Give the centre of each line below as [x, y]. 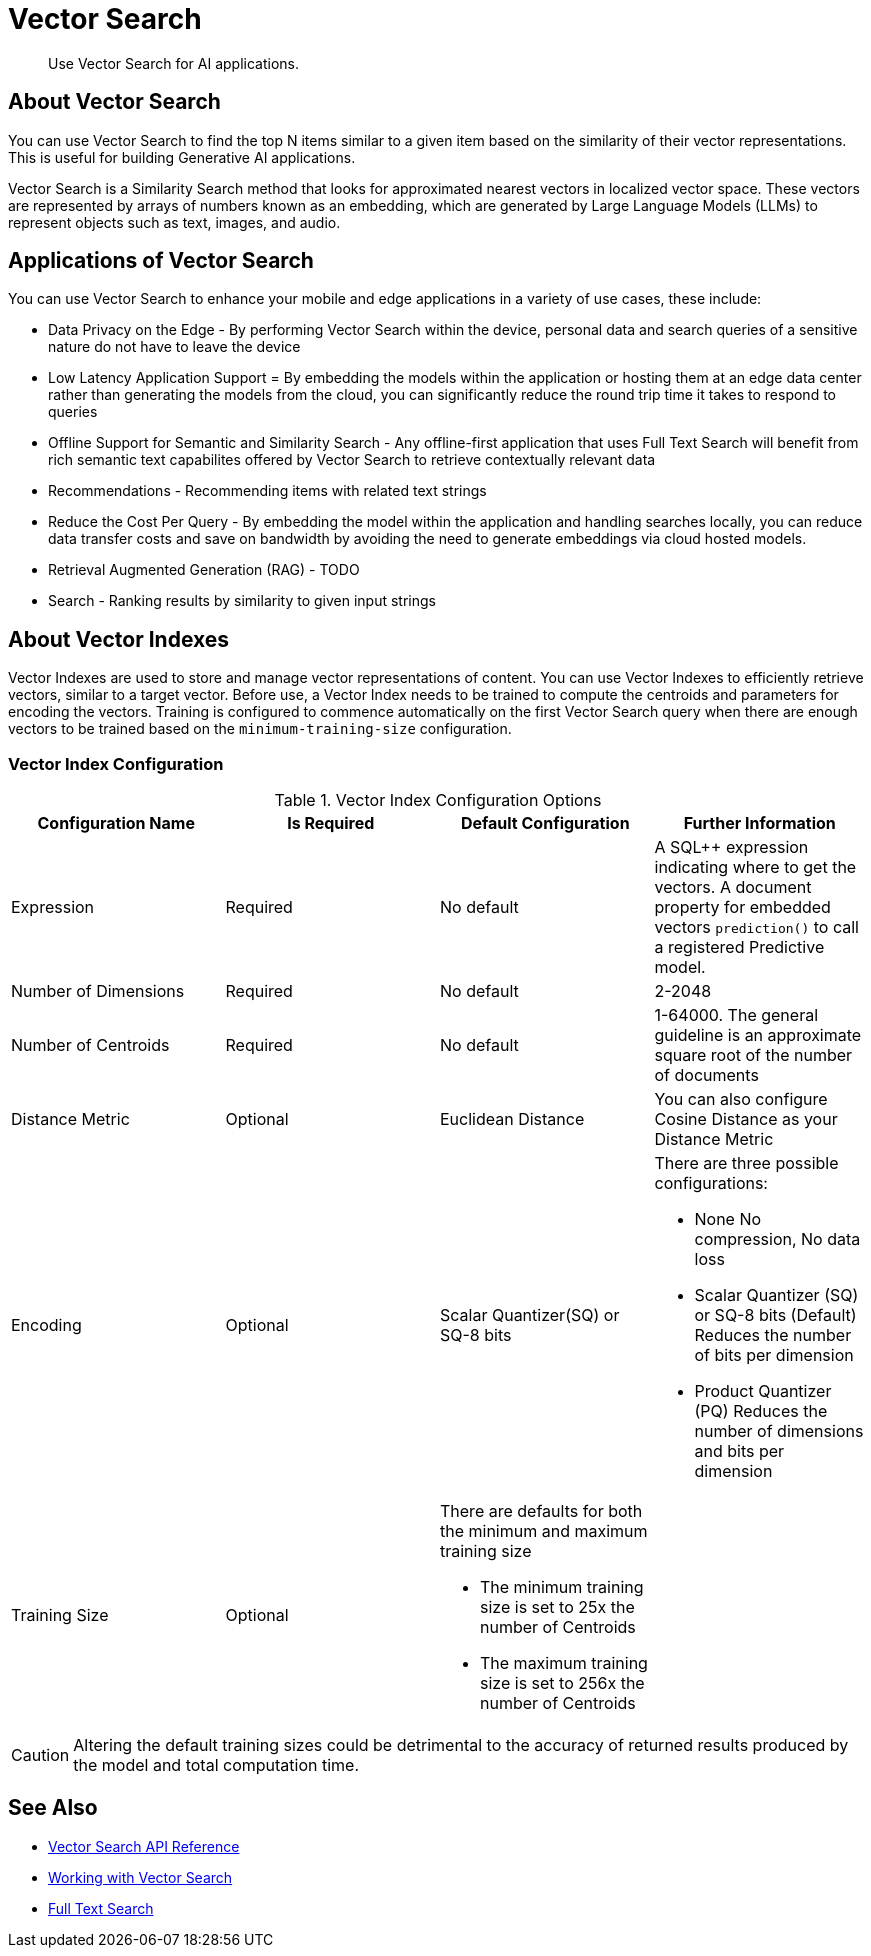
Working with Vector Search [140, 1877]
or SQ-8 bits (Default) [775, 1315]
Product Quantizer [763, 1391]
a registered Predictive [739, 947]
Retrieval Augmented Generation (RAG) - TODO [204, 570]
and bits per [739, 1451]
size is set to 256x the [562, 1683]
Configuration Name [116, 823]
